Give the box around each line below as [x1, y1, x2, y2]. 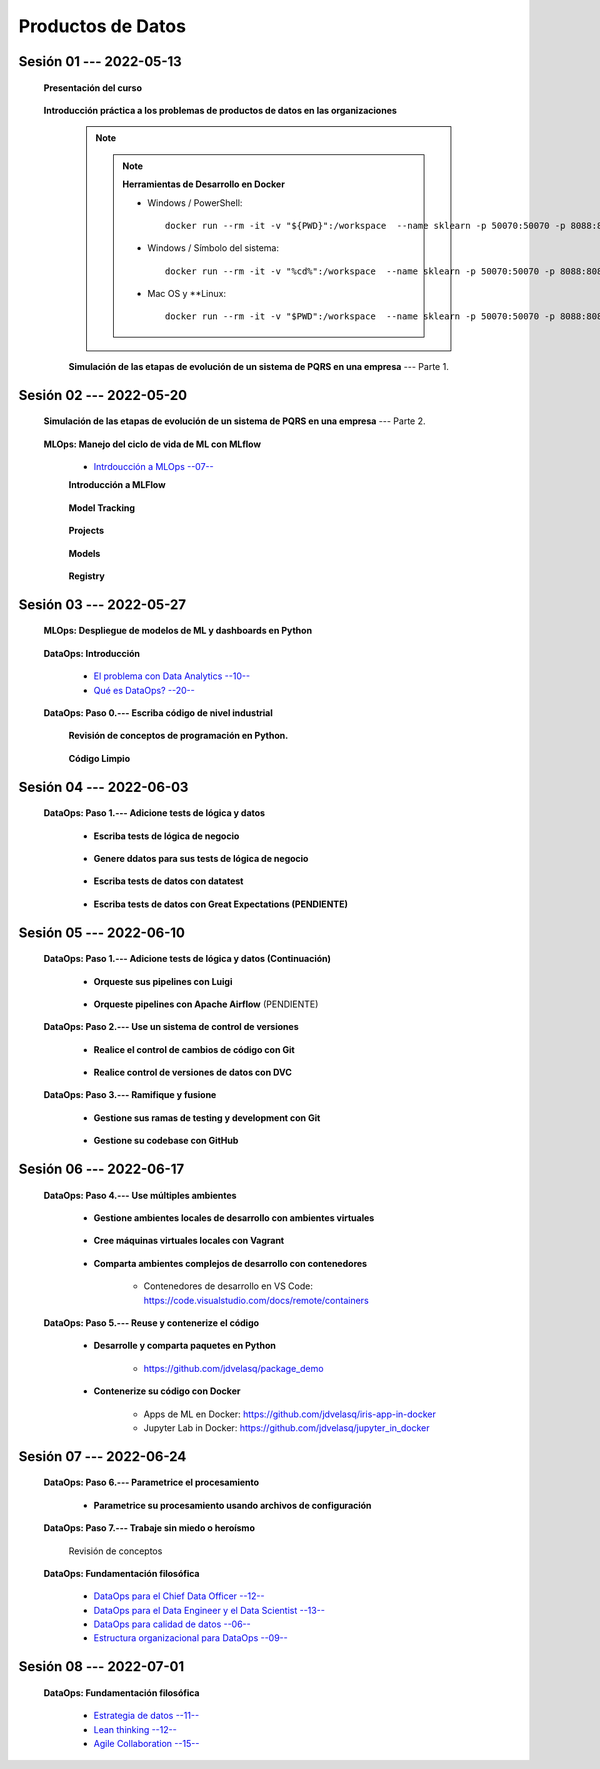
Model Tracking [68, 501, 135, 514]
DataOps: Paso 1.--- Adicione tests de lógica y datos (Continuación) [43, 953, 332, 965]
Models [68, 547, 101, 559]
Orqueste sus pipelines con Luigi [93, 975, 233, 987]
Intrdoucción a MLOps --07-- [93, 461, 214, 473]
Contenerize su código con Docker [93, 1385, 241, 1397]
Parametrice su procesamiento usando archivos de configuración [93, 1499, 372, 1511]
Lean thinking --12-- [93, 1723, 177, 1735]
